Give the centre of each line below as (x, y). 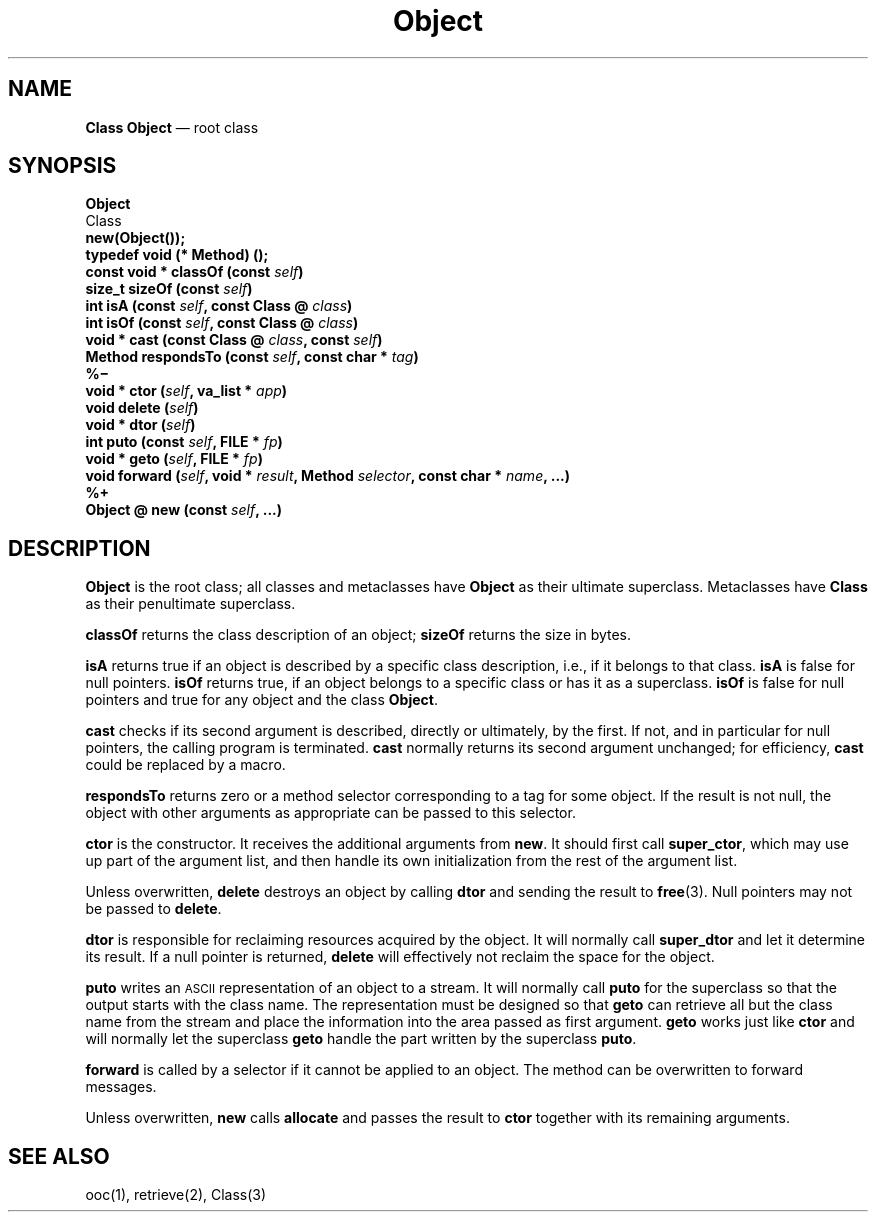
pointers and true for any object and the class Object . (261, 700)
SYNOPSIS (62, 166)
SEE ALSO (59, 1156)
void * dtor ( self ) (140, 425)
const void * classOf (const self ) (194, 272)
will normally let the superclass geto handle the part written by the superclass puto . (361, 1039)
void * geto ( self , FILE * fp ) (174, 459)
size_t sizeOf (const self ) (169, 289)
